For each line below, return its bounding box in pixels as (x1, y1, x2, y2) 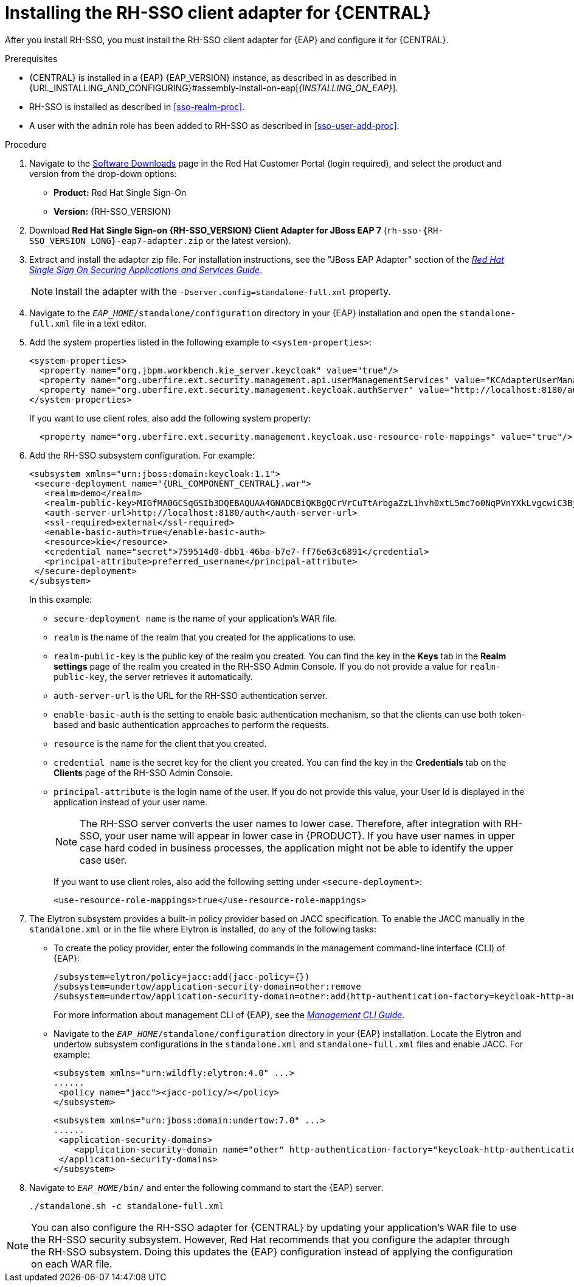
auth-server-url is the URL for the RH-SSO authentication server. (54, 690, 328, 701)
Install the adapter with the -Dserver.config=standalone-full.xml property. (55, 285, 391, 297)
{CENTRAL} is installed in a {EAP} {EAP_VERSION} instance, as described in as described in (29, 72, 396, 83)
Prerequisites (5, 53, 58, 64)
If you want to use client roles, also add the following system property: (29, 412, 311, 423)
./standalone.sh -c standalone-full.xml (29, 1201, 224, 1211)
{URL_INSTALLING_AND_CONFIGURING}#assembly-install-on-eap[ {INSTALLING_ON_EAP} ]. (29, 82, 398, 93)
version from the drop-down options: (29, 168, 177, 179)
